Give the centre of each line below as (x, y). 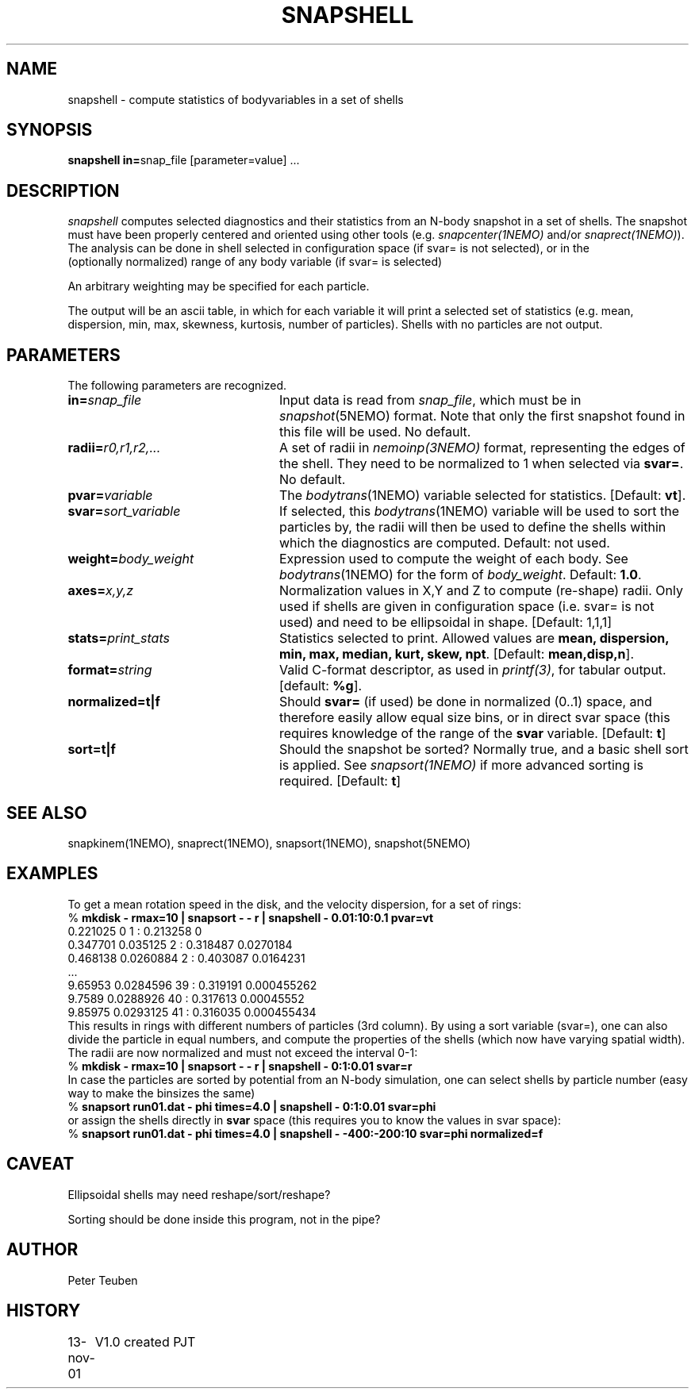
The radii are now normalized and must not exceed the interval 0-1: (243, 1052)
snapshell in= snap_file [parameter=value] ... (184, 160)
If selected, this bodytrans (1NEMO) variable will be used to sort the (479, 511)
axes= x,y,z (101, 591)
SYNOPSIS (50, 130)
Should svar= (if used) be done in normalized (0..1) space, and (465, 702)
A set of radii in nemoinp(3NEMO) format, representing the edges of (482, 448)
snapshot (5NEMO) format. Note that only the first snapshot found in (482, 416)
